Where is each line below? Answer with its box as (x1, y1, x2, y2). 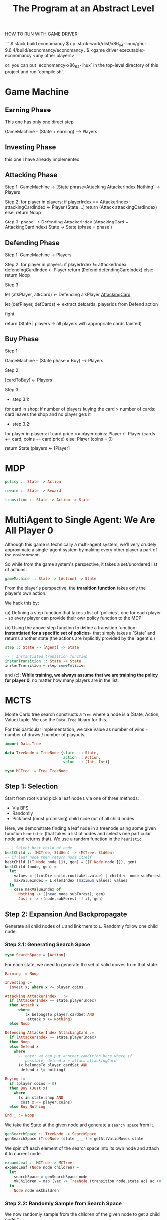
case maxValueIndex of (14, 887, 61, 892)
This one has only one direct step (5, 119, 74, 125)
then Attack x (9, 1002, 39, 1008)
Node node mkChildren (14, 1188, 59, 1193)
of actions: (5, 566, 27, 572)
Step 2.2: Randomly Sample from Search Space (5, 1200, 122, 1207)
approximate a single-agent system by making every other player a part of (5, 546, 158, 553)
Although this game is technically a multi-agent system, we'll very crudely (5, 541, 157, 547)
